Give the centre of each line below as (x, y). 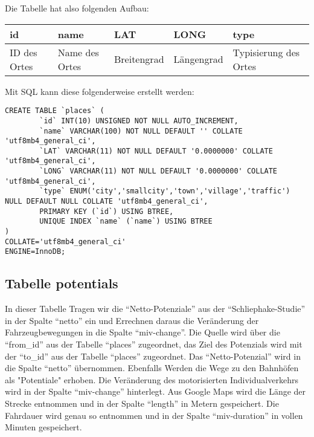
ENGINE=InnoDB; (35, 252)
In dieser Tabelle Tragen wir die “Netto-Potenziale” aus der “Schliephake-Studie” (155, 309)
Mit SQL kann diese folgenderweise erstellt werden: (100, 91)
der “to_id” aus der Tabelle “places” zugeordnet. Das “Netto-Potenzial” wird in (153, 356)
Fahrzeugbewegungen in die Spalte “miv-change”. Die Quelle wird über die (143, 332)
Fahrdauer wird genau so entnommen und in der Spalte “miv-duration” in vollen (154, 415)
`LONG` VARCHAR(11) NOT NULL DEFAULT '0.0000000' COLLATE (159, 171)
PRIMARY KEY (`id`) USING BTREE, (107, 211)
